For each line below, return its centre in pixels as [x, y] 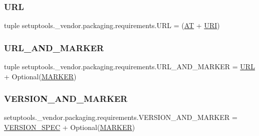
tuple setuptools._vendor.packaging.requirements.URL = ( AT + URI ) [112, 25]
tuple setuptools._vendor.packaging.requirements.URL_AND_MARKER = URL [129, 66]
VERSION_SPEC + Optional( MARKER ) [70, 127]
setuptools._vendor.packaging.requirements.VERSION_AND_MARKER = [121, 117]
